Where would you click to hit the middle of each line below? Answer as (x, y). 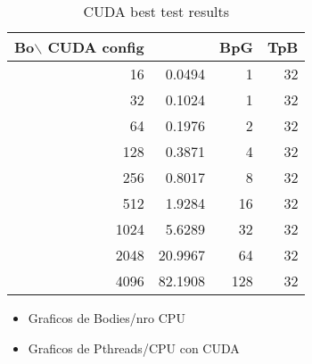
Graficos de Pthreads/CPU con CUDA (134, 347)
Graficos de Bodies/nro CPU (107, 318)
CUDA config (96, 47)
